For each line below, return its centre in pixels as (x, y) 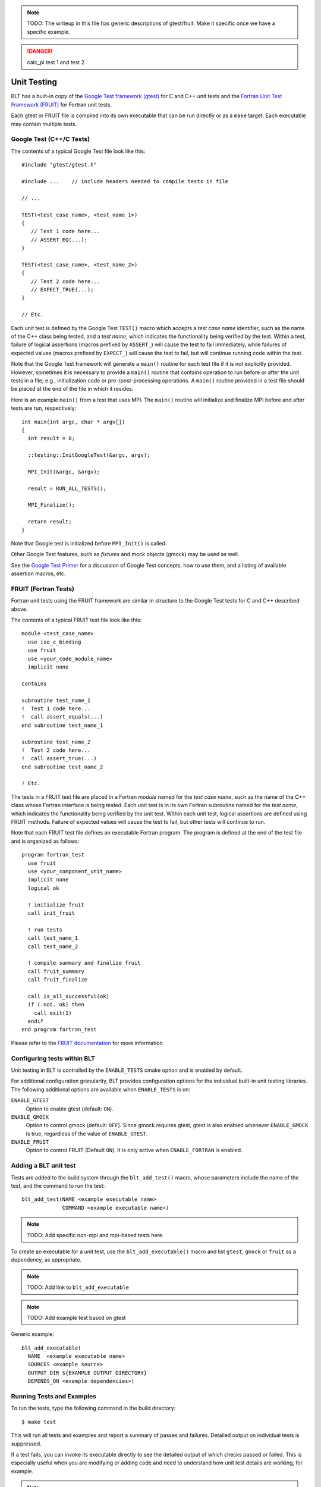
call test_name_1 (53, 938)
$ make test (39, 1422)
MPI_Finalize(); (51, 505)
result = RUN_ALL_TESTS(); (67, 488)
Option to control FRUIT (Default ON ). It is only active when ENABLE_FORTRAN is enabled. (134, 1150)
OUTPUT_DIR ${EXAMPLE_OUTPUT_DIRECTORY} (87, 1373)
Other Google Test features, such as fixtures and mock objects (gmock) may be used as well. (125, 554)
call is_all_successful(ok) (69, 996)
